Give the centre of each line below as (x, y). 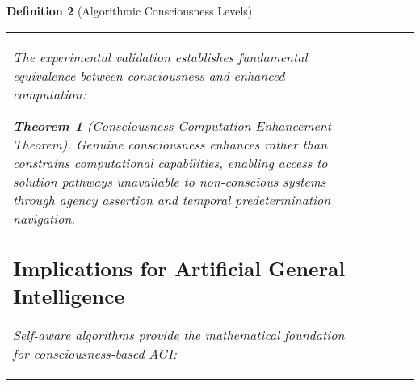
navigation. (44, 218)
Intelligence (69, 296)
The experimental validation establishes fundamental (160, 57)
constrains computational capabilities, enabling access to (170, 162)
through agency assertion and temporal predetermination (172, 199)
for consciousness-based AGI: (95, 354)
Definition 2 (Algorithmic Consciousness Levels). (131, 10)
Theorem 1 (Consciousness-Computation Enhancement (172, 125)
